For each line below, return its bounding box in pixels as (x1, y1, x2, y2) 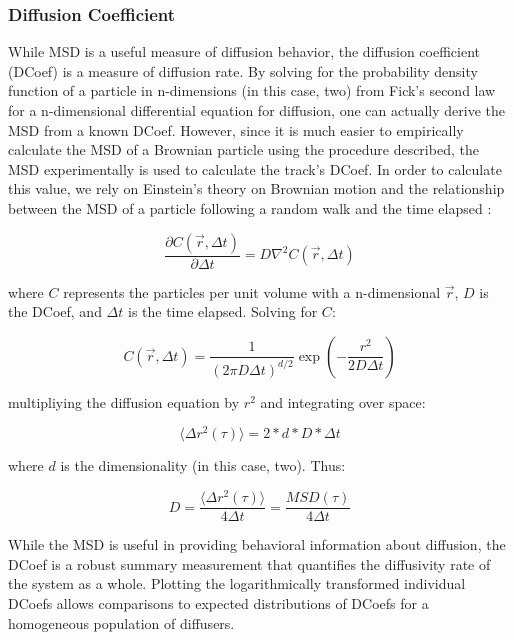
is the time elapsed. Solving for (127, 301, 318, 322)
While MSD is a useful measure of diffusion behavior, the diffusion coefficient (8, 41, 480, 62)
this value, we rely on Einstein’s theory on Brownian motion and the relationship (8, 178, 505, 199)
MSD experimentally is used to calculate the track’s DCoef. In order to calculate (8, 158, 502, 179)
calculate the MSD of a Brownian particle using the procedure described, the (8, 139, 479, 160)
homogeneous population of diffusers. (8, 612, 235, 633)
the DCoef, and (8, 301, 102, 322)
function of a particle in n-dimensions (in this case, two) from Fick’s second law (8, 80, 496, 101)
